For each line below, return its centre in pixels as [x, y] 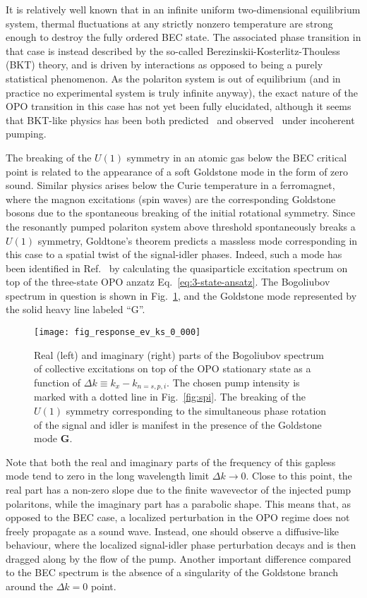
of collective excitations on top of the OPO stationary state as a [173, 368]
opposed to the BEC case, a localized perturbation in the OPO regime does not [178, 517]
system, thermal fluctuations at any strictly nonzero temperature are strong [169, 23]
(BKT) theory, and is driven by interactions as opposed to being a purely [164, 65]
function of [58, 382]
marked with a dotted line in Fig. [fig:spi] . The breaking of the [170, 397]
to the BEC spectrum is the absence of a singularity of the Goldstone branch [172, 572]
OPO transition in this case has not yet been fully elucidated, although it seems [179, 106]
